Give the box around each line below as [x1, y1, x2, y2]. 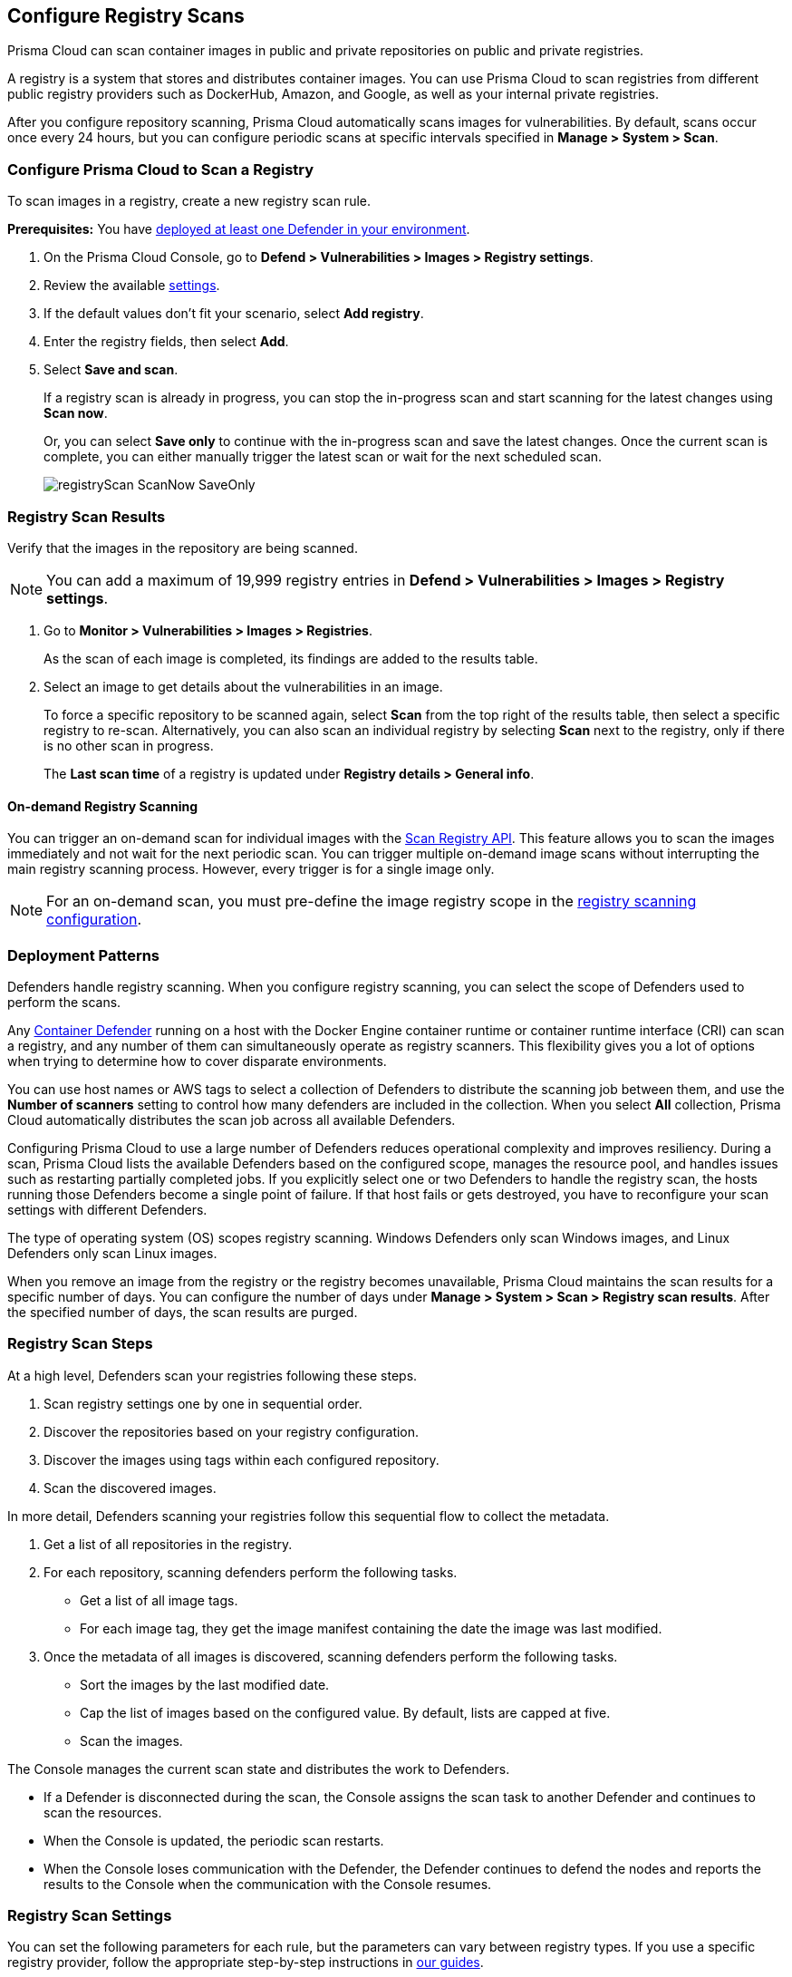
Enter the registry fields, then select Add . [43, 334, 289, 350]
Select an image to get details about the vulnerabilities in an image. [43, 678, 443, 694]
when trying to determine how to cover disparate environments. [7, 1052, 387, 1069]
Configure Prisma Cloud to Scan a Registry [7, 160, 314, 179]
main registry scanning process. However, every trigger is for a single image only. [7, 861, 495, 877]
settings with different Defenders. [7, 1201, 208, 1217]
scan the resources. [43, 1804, 162, 1820]
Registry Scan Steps [7, 1334, 153, 1353]
